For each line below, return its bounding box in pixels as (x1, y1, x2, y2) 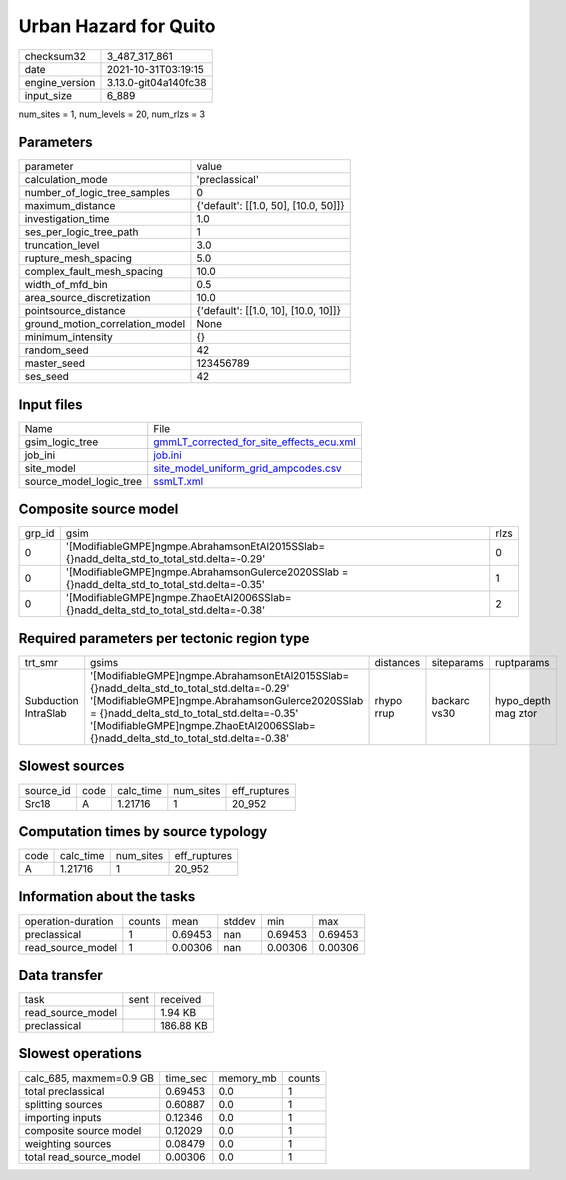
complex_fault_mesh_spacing (24, 265, 164, 279)
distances (374, 656, 421, 669)
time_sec (165, 1071, 208, 1085)
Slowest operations (18, 1045, 142, 1062)
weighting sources (24, 1136, 112, 1150)
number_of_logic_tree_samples (24, 186, 170, 200)
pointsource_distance (24, 304, 126, 318)
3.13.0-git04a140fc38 (106, 75, 207, 89)
